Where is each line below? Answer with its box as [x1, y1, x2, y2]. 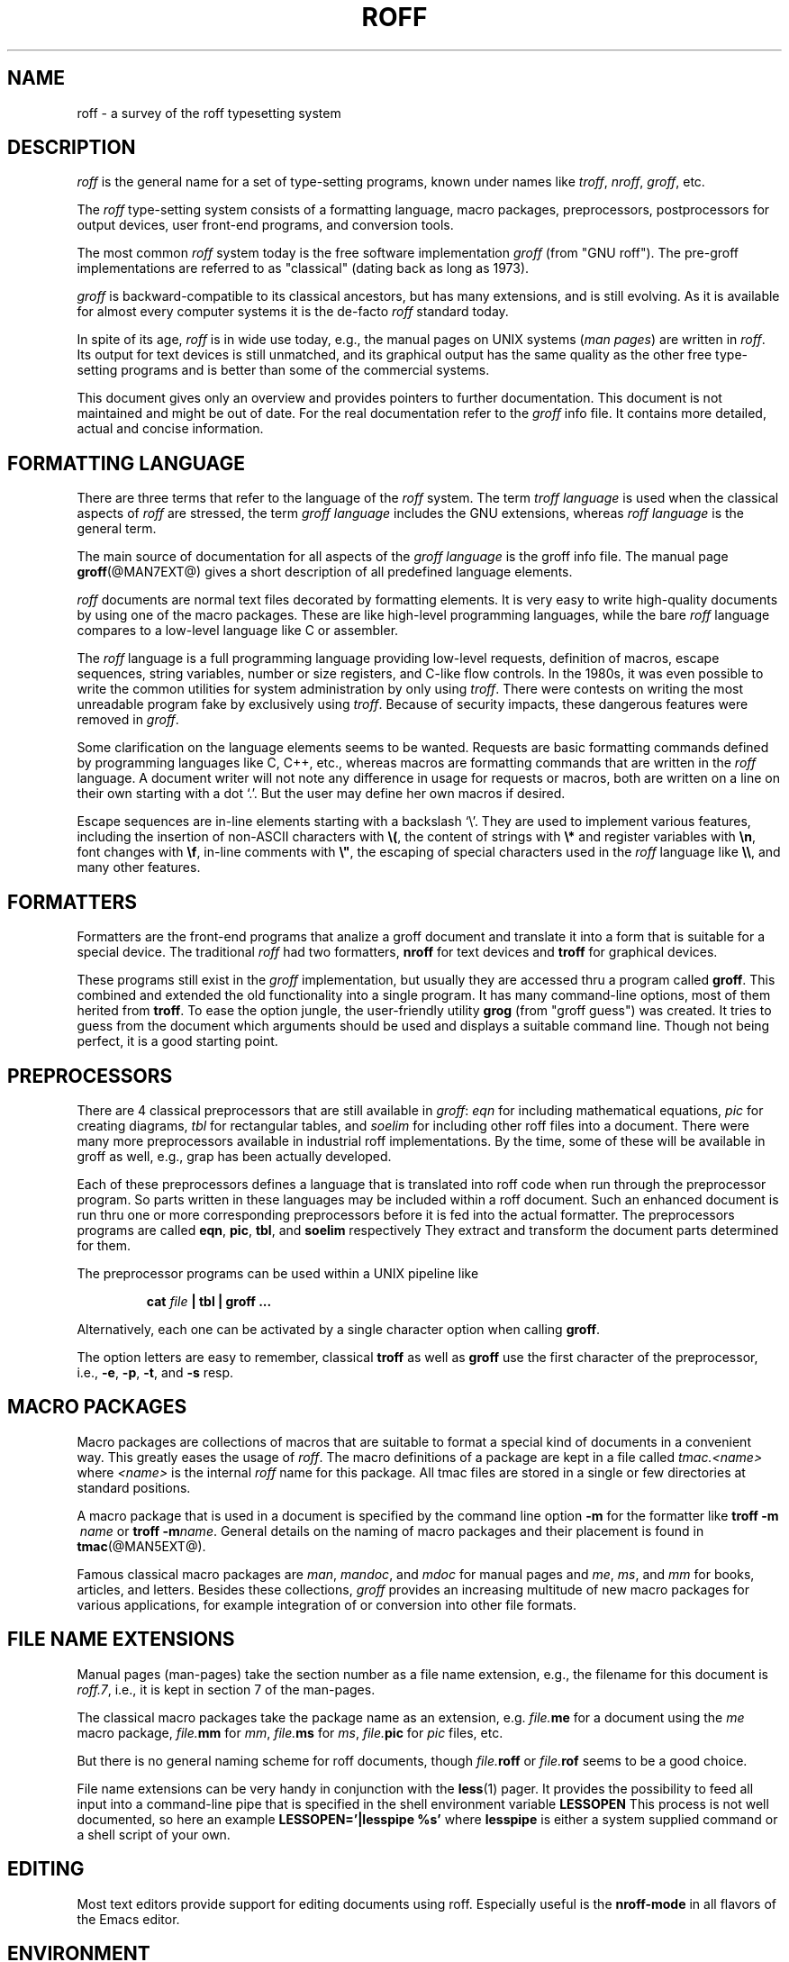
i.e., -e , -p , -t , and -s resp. [77, 1364, 234, 1380]
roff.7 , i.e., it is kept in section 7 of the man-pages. [77, 1681, 376, 1697]
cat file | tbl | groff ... [146, 1293, 272, 1309]
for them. [77, 1237, 131, 1253]
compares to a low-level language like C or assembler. [77, 622, 399, 639]
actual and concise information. [77, 421, 264, 437]
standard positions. [77, 1479, 191, 1495]
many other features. [77, 859, 201, 876]
